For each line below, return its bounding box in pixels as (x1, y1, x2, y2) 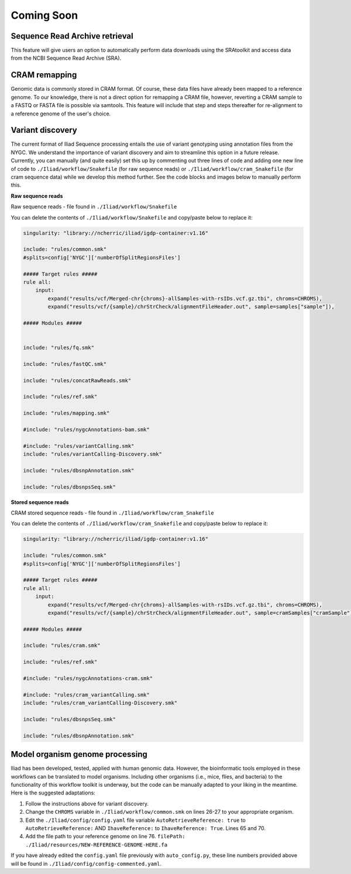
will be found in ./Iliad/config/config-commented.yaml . (11, 860, 162, 867)
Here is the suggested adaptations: (11, 789, 96, 796)
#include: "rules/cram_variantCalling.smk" (23, 691, 150, 698)
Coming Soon (11, 9, 78, 22)
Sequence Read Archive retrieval (11, 31, 134, 41)
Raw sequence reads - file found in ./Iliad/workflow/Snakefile (11, 203, 177, 210)
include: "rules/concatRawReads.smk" (23, 377, 132, 383)
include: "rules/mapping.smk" (23, 410, 110, 417)
